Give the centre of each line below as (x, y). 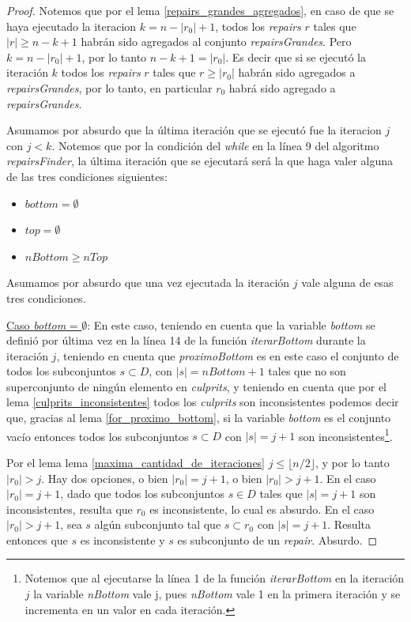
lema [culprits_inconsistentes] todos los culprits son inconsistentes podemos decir (203, 402)
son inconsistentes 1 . (346, 435)
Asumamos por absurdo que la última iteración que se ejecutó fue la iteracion (194, 130)
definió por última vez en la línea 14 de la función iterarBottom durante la (186, 340)
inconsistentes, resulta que (70, 509)
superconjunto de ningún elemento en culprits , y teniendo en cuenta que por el (197, 386)
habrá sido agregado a (282, 87)
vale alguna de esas (347, 283)
